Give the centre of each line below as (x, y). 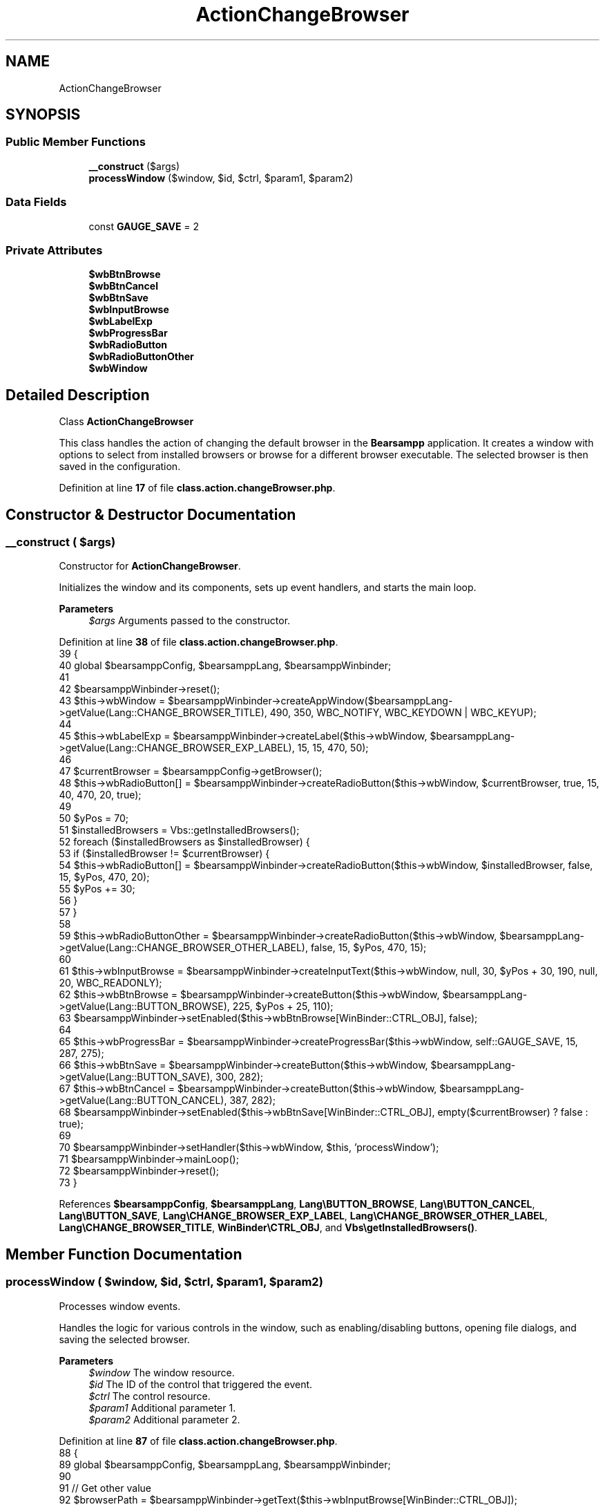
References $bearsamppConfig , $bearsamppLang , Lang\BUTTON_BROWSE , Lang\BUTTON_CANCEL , (297, 1204)
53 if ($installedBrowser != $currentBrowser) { (164, 854)
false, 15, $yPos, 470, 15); (368, 948)
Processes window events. (120, 1306)
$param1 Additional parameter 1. (162, 1407)
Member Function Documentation (124, 1254)
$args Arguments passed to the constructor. (190, 621)
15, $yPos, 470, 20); (104, 877)
